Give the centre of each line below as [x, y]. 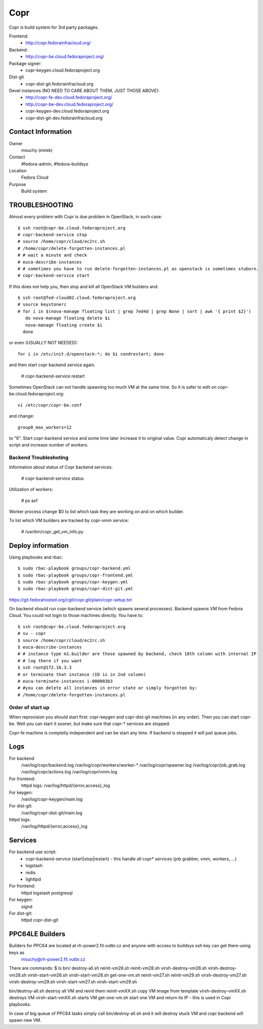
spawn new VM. [25, 1020]
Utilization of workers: [31, 489]
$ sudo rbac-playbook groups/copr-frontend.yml [75, 575]
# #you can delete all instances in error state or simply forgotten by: [108, 688]
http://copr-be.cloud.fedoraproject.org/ [65, 56]
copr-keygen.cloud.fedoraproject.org [63, 70]
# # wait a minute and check [52, 255]
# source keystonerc [42, 305]
